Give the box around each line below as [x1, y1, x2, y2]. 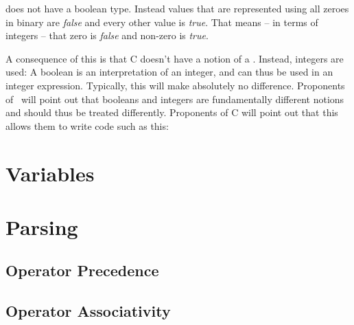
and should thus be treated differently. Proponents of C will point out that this [5, 105, 338, 120]
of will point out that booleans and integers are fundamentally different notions [5, 91, 344, 106]
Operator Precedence [5, 260, 159, 281]
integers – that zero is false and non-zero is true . [5, 28, 209, 43]
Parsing [5, 212, 78, 240]
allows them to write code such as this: [5, 118, 169, 133]
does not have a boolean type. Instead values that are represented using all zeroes [5, 1, 349, 15]
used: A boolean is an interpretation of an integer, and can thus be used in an [5, 65, 333, 79]
